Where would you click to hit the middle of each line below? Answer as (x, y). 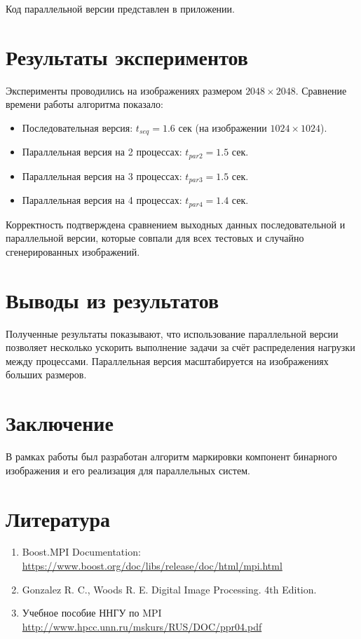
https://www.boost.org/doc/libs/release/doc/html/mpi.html (152, 566)
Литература (58, 518)
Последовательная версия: (77, 127)
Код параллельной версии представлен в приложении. (120, 8)
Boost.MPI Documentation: (81, 552)
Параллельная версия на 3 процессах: (102, 176)
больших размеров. (46, 375)
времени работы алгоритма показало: (84, 104)
